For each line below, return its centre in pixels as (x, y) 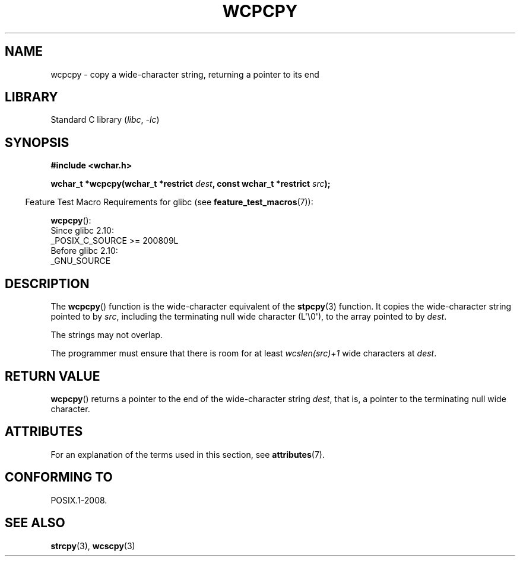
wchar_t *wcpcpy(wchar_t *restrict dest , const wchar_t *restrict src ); (191, 184)
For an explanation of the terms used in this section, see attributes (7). (188, 454)
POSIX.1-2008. (79, 500)
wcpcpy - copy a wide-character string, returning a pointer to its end (185, 74)
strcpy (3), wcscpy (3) (93, 546)
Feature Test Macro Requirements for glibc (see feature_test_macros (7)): (169, 202)
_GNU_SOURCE (81, 261)
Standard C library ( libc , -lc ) (105, 120)
